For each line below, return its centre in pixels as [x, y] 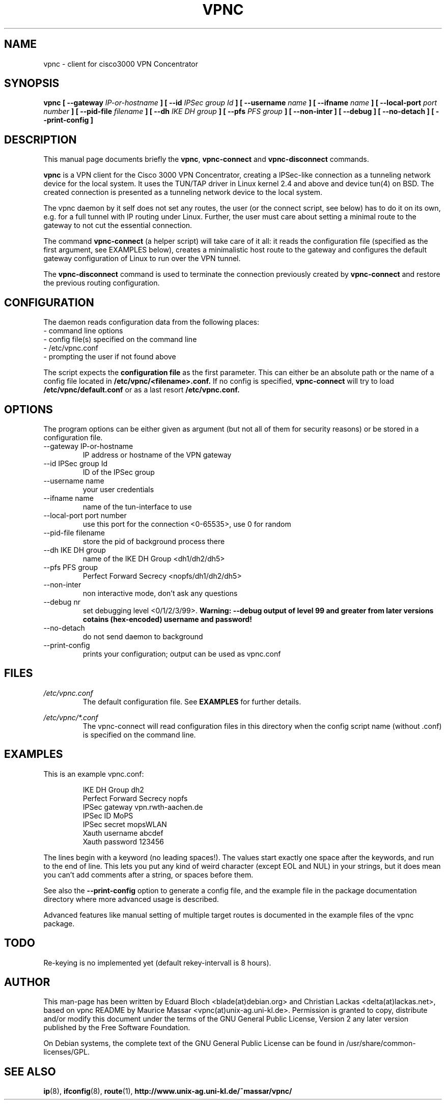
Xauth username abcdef [123, 833]
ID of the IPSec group [119, 472]
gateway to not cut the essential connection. [118, 225]
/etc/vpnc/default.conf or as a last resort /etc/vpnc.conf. [142, 390]
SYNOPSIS [32, 83]
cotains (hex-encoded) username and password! [167, 619]
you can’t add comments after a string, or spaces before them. [148, 874]
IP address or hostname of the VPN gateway [157, 455]
